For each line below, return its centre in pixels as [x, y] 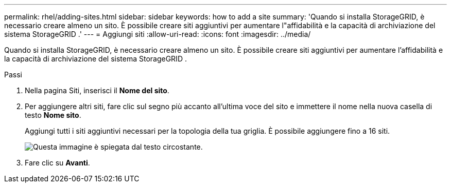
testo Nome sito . [53, 115]
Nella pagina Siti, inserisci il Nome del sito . [97, 90]
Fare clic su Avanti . [57, 163]
